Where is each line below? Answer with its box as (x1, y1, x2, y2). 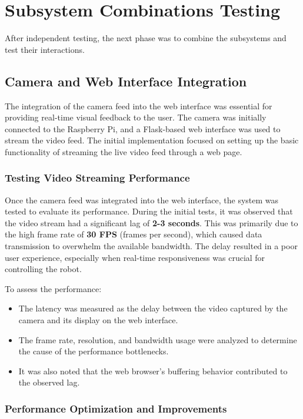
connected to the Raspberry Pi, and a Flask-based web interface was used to (5, 122, 281, 135)
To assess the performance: (5, 282, 102, 294)
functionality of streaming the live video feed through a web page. (5, 145, 242, 157)
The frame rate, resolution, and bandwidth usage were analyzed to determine (18, 333, 297, 346)
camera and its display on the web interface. (18, 314, 178, 326)
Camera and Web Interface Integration (5, 72, 247, 90)
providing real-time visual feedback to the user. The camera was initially (5, 111, 267, 123)
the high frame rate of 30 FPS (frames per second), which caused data (5, 228, 262, 240)
